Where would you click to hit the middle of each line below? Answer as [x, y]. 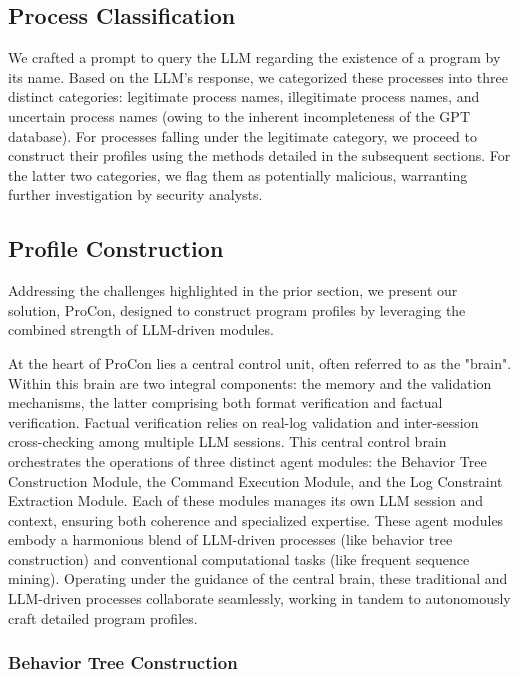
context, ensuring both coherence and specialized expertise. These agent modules [256, 519]
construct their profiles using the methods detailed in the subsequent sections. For [259, 155]
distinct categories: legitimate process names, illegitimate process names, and [244, 96]
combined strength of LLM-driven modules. [141, 329]
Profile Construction [116, 248]
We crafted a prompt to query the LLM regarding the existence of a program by [254, 57]
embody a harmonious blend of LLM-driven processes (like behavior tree [230, 539]
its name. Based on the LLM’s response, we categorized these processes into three [258, 76]
